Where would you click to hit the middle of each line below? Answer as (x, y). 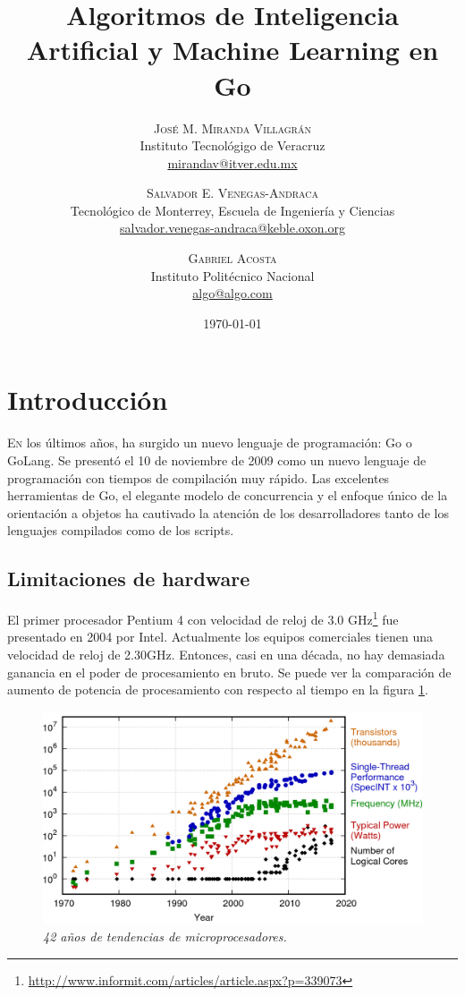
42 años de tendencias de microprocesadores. (165, 936)
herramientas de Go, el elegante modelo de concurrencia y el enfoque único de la (228, 495)
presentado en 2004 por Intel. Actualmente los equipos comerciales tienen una (220, 637)
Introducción (88, 400)
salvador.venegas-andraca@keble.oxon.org (232, 228)
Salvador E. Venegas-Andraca (232, 193)
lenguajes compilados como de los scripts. (121, 530)
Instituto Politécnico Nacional (232, 275)
